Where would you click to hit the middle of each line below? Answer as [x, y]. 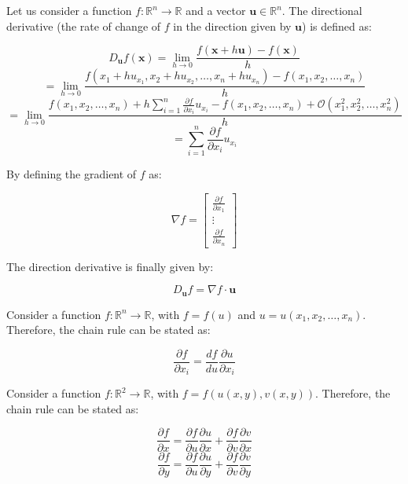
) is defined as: [337, 26]
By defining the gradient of [72, 174]
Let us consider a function [69, 10]
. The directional [322, 10]
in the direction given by [232, 26]
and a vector [216, 10]
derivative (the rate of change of [84, 26]
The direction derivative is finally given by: [110, 266]
